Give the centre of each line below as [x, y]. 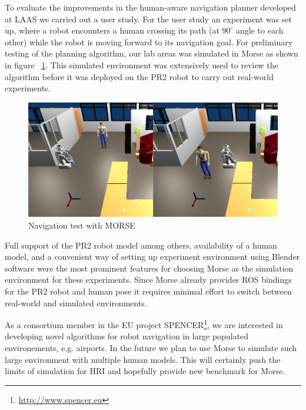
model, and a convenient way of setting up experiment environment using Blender [152, 257]
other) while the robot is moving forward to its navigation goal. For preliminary [149, 42]
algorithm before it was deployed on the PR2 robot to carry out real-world [139, 76]
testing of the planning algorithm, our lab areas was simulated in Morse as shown [152, 53]
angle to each [260, 30]
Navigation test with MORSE [82, 225]
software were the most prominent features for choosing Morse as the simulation [149, 268]
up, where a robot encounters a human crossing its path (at [112, 30]
